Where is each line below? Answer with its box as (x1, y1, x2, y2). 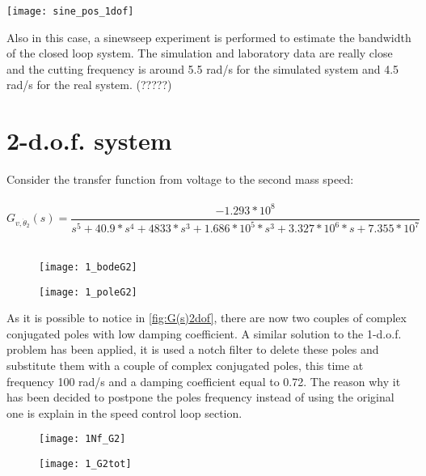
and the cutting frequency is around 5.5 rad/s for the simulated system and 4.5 (6, 60, 399, 77)
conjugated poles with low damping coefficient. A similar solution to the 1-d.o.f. (6, 325, 402, 342)
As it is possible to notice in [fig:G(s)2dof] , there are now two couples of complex (6, 309, 407, 326)
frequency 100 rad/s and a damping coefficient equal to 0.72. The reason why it (6, 372, 401, 389)
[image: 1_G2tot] (39, 457, 132, 470)
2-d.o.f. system (6, 124, 172, 157)
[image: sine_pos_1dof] (6, 6, 134, 17)
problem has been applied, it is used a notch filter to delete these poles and (6, 341, 379, 358)
